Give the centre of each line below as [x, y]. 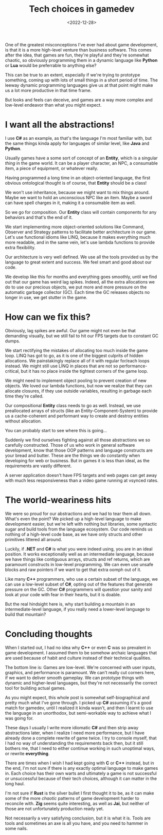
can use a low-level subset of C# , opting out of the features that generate [79, 584]
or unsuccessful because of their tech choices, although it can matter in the [81, 778]
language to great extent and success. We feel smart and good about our [78, 262]
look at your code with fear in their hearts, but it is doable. [63, 594]
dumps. [13, 341]
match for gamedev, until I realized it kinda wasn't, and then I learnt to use [79, 708]
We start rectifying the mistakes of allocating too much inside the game [77, 350]
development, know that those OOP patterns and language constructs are [79, 450]
